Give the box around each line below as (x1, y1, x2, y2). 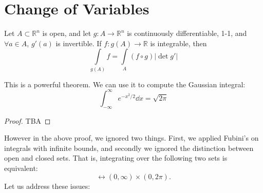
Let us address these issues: (4, 180, 90, 191)
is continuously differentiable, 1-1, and (127, 28, 247, 38)
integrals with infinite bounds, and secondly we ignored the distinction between (4, 142, 254, 153)
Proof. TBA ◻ (4, 115, 51, 126)
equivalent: (4, 162, 38, 173)
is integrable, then (150, 37, 207, 48)
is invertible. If (55, 37, 102, 48)
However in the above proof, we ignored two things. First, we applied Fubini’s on (4, 132, 259, 143)
